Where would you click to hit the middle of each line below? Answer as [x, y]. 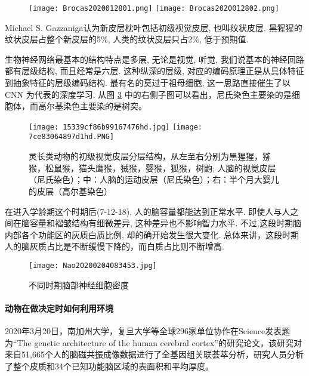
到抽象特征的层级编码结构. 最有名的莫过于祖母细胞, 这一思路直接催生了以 [148, 83]
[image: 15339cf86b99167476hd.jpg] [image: [116, 127]
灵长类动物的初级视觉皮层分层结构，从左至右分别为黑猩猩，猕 [150, 156]
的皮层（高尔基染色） [70, 191]
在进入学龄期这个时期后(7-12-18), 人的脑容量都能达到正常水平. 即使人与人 [148, 211]
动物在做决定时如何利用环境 [59, 308]
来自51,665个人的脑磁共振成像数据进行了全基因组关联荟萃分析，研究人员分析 [154, 354]
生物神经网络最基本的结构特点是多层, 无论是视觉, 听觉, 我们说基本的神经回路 [154, 59]
